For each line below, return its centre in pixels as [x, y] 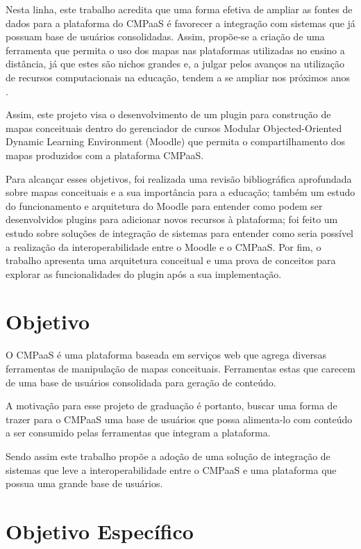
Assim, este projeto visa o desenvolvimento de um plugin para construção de [168, 114]
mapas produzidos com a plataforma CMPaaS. [105, 155]
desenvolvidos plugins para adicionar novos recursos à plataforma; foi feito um [172, 219]
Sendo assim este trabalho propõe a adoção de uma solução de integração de [168, 456]
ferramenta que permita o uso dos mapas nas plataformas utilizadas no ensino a [175, 50]
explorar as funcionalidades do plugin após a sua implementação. [144, 273]
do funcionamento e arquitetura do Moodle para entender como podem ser [164, 205]
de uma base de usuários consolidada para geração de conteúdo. [141, 382]
